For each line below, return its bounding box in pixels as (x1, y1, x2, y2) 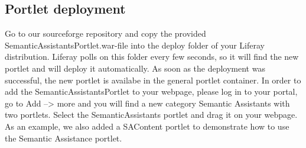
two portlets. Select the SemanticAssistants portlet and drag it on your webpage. (5, 108, 298, 121)
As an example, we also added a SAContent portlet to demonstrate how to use (5, 120, 289, 132)
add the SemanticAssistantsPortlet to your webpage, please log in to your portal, (5, 85, 298, 98)
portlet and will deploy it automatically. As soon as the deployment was (5, 62, 265, 74)
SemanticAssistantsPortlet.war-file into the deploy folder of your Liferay (5, 38, 265, 51)
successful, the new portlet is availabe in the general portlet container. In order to (5, 73, 301, 86)
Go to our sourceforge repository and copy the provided (5, 27, 206, 40)
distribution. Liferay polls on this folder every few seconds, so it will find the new (5, 50, 299, 63)
